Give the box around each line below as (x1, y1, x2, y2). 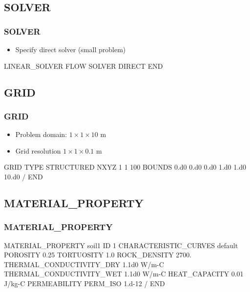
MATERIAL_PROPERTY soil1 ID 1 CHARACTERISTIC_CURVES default (4, 240, 238, 250)
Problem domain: (15, 129, 67, 139)
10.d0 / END (4, 171, 43, 181)
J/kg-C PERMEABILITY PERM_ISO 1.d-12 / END (4, 278, 165, 288)
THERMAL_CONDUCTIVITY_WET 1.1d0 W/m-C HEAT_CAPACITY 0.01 (4, 269, 244, 279)
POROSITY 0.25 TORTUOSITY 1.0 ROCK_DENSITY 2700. (4, 250, 192, 260)
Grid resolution (15, 145, 61, 156)
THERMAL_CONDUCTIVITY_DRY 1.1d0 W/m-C (4, 259, 164, 269)
